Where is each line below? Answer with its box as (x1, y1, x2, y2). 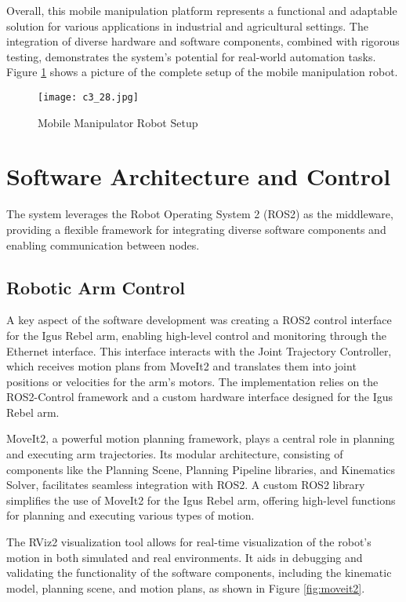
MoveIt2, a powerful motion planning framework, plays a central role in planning (6, 430, 395, 447)
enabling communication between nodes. (6, 236, 200, 253)
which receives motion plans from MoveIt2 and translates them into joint (6, 358, 357, 374)
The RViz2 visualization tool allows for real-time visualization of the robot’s (6, 534, 372, 550)
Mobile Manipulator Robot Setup (38, 114, 198, 130)
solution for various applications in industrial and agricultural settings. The (6, 17, 368, 34)
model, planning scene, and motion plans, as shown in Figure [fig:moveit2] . (6, 579, 365, 596)
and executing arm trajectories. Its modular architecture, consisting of (6, 446, 343, 462)
